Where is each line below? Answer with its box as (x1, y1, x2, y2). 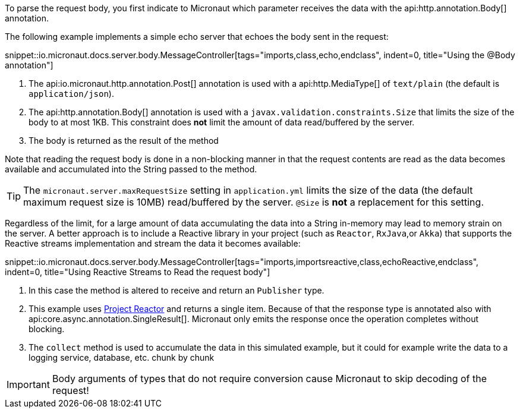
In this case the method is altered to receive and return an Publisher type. (29, 285, 324, 295)
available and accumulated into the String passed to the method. (5, 164, 257, 174)
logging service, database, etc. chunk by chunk (29, 352, 215, 362)
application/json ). (29, 89, 114, 99)
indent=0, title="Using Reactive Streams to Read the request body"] (5, 267, 270, 277)
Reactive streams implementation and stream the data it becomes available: (5, 238, 301, 248)
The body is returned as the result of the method (29, 135, 219, 146)
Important (7, 379, 50, 390)
